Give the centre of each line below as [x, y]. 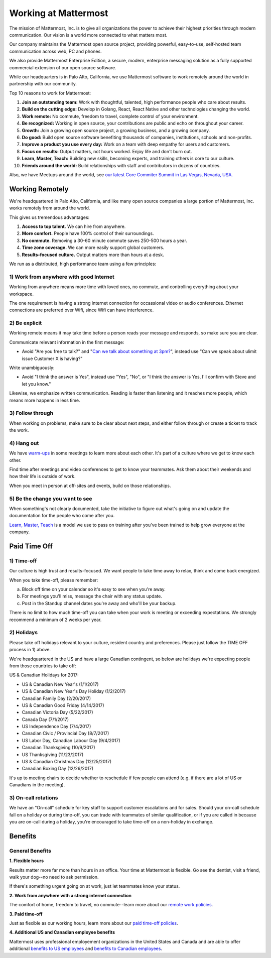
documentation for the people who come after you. [62, 516]
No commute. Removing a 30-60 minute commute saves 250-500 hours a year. [105, 241]
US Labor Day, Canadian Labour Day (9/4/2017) [71, 740]
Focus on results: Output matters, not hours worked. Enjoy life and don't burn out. [107, 151]
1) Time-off [23, 561]
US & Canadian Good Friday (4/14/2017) [63, 705]
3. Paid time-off [26, 914]
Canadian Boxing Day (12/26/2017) [58, 769]
